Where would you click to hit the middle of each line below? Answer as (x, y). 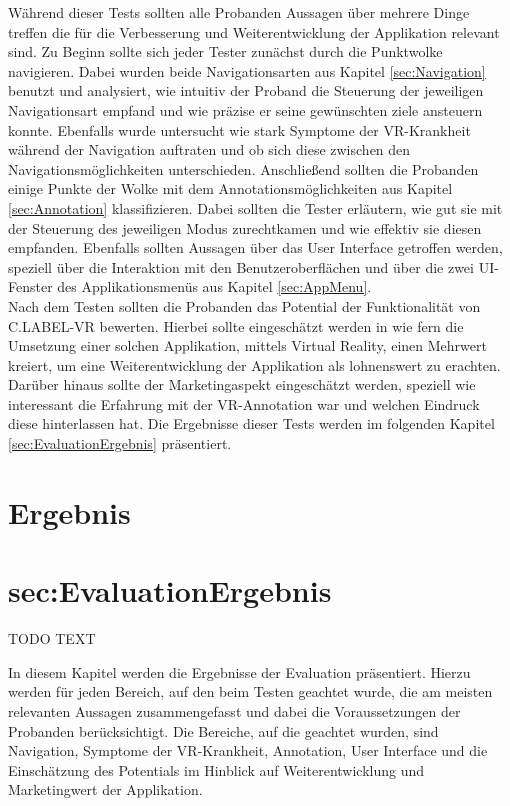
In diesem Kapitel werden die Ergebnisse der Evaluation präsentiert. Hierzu (239, 671)
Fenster (30, 286)
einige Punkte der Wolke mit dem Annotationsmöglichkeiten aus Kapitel (230, 188)
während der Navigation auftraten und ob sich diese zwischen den (209, 149)
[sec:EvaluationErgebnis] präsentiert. (120, 443)
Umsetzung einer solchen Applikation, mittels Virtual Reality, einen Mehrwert (247, 345)
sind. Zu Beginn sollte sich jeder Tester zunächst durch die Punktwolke (225, 51)
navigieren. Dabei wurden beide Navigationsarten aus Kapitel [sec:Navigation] (247, 70)
